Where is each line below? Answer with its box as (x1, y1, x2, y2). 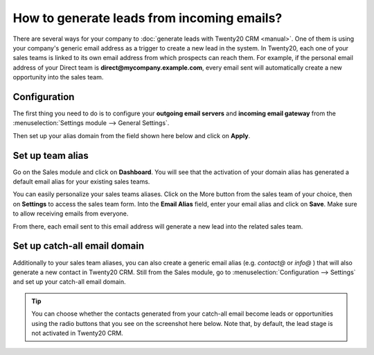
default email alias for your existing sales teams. (12, 177, 150, 186)
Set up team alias (12, 149, 89, 162)
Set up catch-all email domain (12, 240, 145, 252)
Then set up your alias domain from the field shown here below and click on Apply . (12, 131, 251, 140)
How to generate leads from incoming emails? (12, 10, 283, 26)
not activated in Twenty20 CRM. (31, 329, 124, 337)
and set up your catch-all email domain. (12, 278, 126, 286)
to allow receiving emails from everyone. (12, 209, 129, 218)
